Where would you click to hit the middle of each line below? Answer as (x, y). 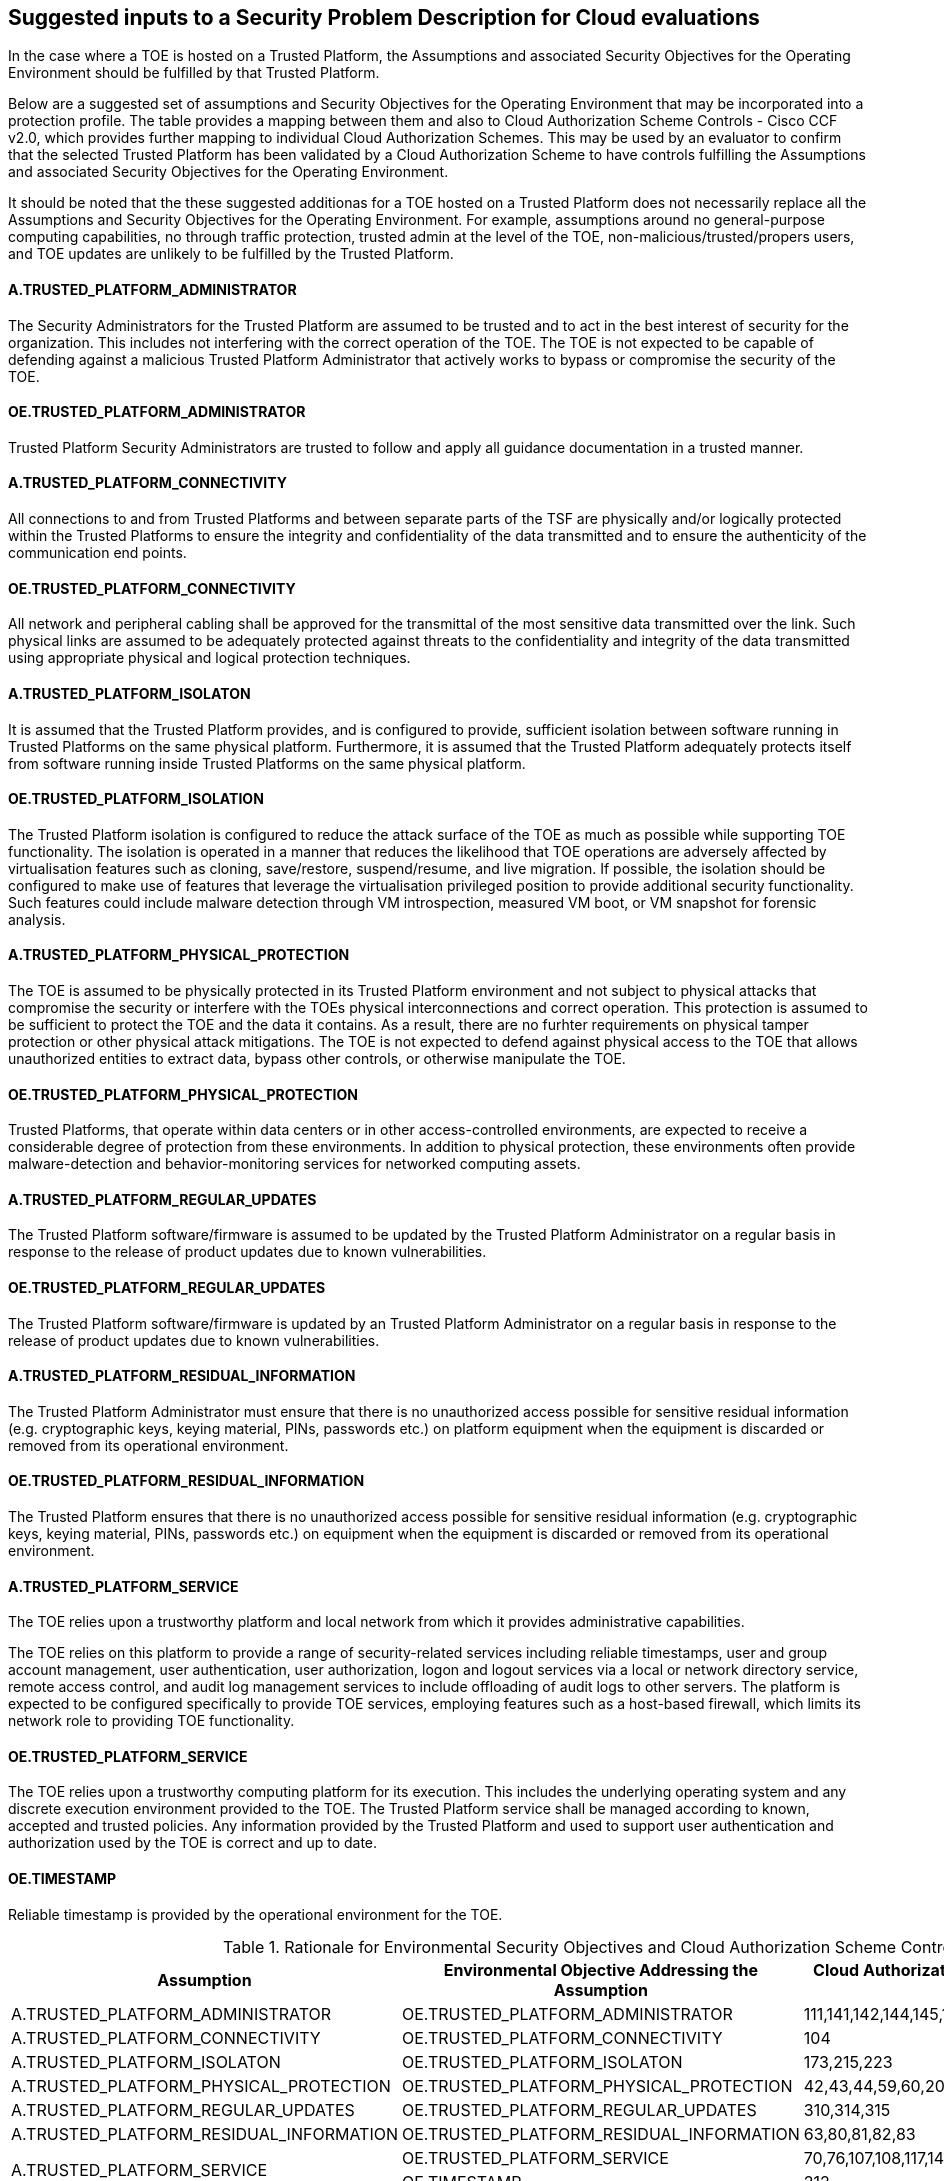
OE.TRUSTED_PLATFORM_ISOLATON (542, 2061)
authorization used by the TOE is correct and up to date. (193, 1843)
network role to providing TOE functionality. (151, 1721)
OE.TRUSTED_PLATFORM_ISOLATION (136, 799)
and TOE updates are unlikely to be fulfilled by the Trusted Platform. (231, 254)
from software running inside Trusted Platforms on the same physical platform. (267, 763)
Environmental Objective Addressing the (600, 1969)
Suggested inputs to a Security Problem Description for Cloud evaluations (384, 17)
